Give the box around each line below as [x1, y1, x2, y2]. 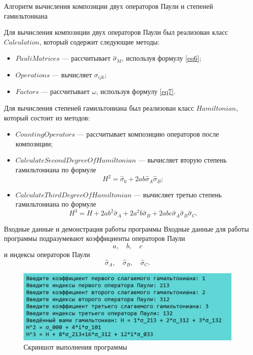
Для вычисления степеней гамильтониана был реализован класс [4, 103, 194, 113]
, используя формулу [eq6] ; [122, 53, 202, 63]
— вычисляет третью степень [134, 189, 222, 199]
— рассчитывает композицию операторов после [77, 129, 219, 139]
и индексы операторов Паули [4, 249, 90, 259]
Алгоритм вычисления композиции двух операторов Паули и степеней [4, 1, 213, 11]
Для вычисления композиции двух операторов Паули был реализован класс [4, 27, 228, 37]
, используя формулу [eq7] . [96, 86, 176, 96]
